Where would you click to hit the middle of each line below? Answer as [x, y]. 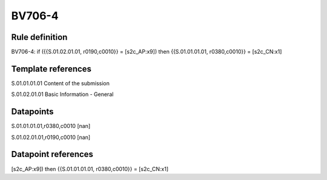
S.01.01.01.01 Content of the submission [61, 83]
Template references [51, 69]
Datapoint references [52, 154]
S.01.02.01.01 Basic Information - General [62, 94]
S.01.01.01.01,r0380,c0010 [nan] [51, 126]
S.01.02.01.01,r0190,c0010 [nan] [51, 137]
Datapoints [32, 112]
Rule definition [39, 37]
